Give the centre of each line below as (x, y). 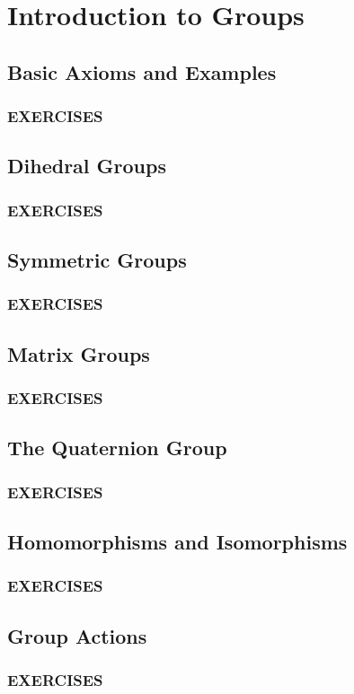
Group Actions (77, 635)
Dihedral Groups (87, 166)
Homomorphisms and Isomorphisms (177, 541)
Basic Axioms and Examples (142, 71)
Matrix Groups (79, 353)
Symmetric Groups (97, 260)
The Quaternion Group (117, 448)
